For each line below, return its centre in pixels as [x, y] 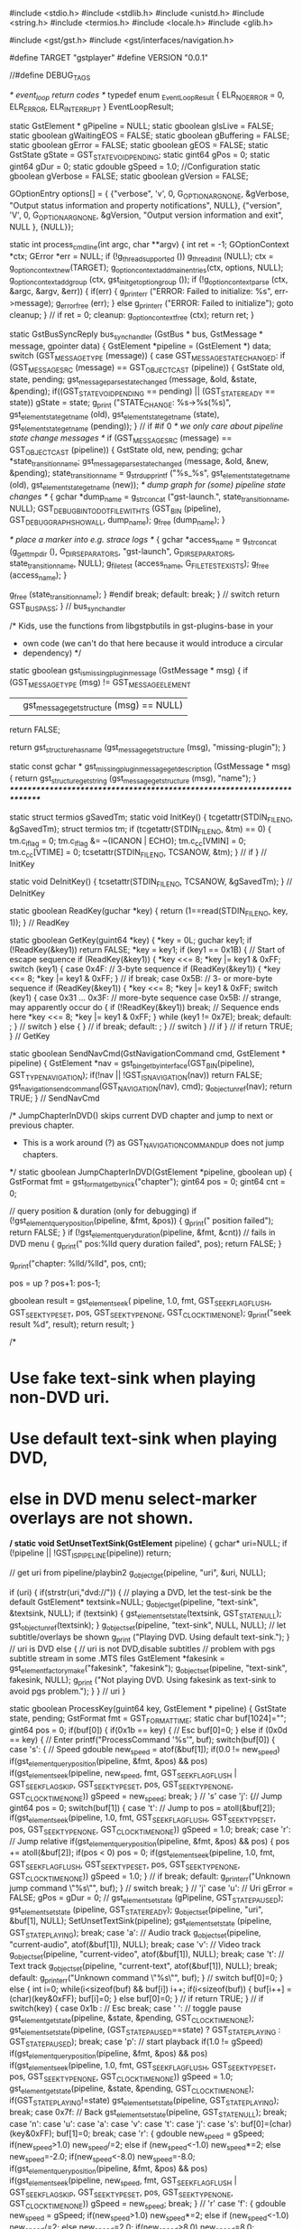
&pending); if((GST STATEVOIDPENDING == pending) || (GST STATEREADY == [142, 392]
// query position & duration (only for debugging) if [103, 1211]
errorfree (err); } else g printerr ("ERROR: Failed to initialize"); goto [177, 304]
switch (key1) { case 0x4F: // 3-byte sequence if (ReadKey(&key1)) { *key [145, 969]
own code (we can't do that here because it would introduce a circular [153, 643]
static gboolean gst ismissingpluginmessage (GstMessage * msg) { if [129, 671]
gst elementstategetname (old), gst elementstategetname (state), [114, 415]
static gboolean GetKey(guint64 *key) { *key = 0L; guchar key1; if [131, 940]
